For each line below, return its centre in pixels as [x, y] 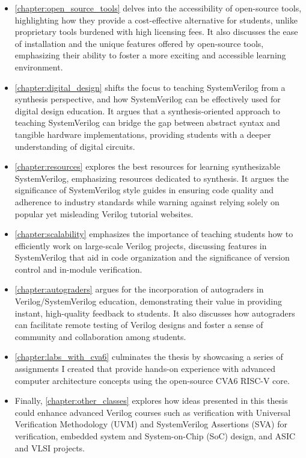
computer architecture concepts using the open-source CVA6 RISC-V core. [152, 380]
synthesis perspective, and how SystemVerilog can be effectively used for [148, 99]
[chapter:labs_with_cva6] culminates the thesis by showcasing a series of [149, 357]
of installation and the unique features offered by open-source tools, [139, 43]
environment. [39, 67]
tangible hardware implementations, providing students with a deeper [143, 134]
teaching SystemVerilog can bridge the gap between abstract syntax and [147, 122]
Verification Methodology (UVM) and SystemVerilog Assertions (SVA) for [151, 424]
